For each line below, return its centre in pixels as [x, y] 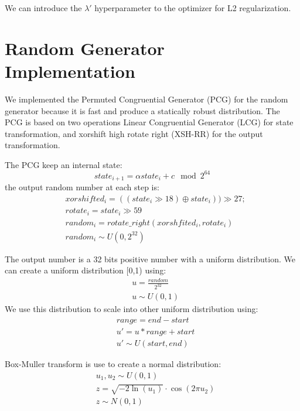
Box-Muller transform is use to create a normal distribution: [113, 363]
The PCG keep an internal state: [64, 164]
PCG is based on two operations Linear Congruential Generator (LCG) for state [149, 122]
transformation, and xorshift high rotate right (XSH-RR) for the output [134, 133]
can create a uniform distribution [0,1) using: [86, 270]
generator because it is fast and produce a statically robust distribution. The [142, 110]
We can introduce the [43, 8]
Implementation [70, 71]
